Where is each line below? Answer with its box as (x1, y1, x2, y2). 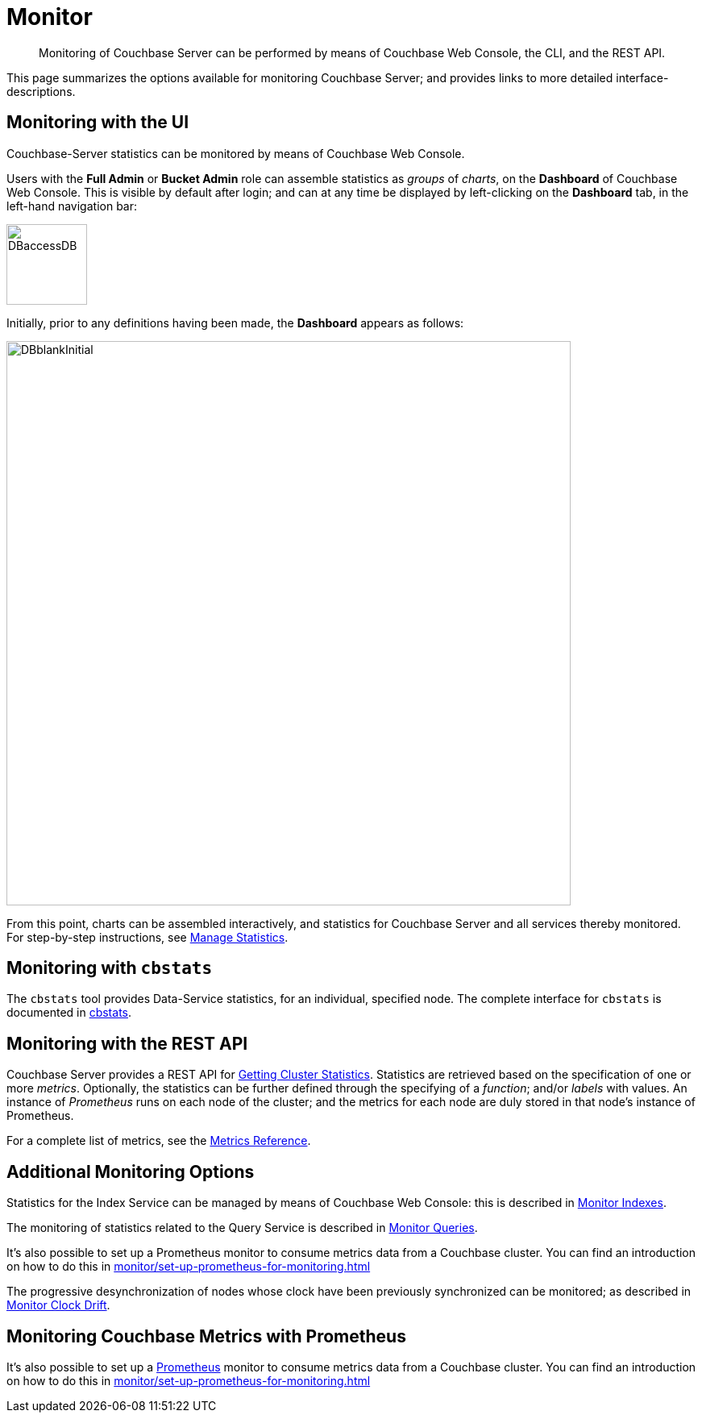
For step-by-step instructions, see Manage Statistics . (6, 930, 289, 944)
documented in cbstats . (6, 1005, 132, 1020)
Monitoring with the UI (6, 112, 189, 133)
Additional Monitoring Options (6, 1161, 255, 1182)
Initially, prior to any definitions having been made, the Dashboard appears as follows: (6, 315, 464, 330)
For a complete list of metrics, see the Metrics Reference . (6, 1134, 311, 1148)
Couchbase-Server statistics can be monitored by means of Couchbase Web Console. (6, 146, 465, 160)
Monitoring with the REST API (6, 1033, 248, 1054)
